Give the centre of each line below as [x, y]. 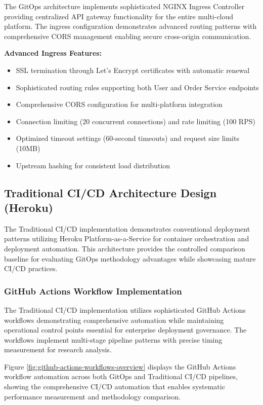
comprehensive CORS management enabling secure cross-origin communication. [128, 36]
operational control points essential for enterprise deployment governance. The [125, 330]
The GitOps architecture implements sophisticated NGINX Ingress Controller [124, 6]
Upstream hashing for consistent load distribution [93, 165]
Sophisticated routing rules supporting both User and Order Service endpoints [137, 87]
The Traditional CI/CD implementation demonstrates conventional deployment [127, 228]
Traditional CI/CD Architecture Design [111, 192]
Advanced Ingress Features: [53, 53]
